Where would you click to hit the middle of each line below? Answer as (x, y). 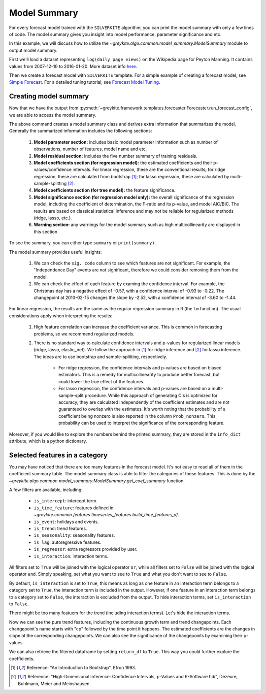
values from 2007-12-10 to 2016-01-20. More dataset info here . (73, 66)
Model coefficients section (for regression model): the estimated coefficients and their (123, 163)
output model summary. (33, 50)
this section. (46, 231)
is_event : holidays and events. (66, 522)
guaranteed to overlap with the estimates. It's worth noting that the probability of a (142, 409)
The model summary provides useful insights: (55, 252)
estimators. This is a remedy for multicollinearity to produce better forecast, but (139, 375)
